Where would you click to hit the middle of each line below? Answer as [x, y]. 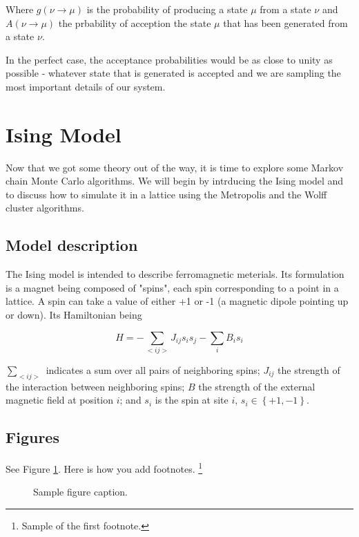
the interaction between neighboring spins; [95, 386]
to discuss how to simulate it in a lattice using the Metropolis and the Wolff [166, 194]
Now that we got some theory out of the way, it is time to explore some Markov [175, 167]
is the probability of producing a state [167, 9]
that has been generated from [285, 22]
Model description [72, 245]
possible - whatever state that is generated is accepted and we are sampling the [173, 73]
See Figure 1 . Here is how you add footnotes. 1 [104, 468]
